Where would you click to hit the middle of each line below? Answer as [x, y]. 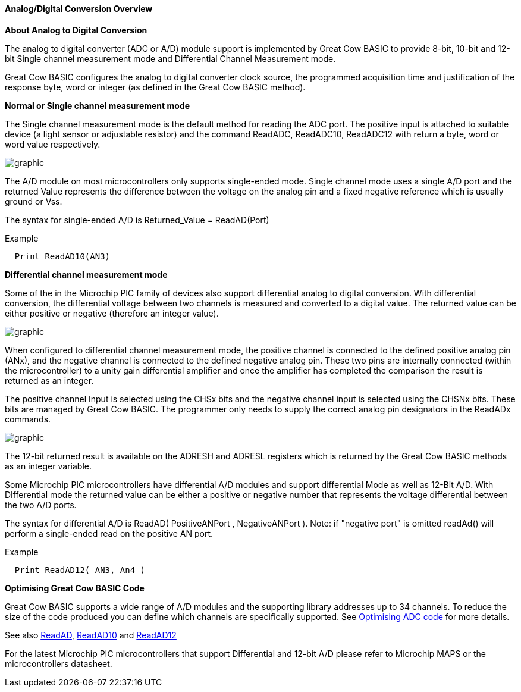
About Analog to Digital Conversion [76, 30]
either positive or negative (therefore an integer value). [112, 313]
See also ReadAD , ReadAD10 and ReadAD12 [91, 635]
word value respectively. [53, 144]
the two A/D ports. [41, 505]
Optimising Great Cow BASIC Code [75, 588]
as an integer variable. [48, 466]
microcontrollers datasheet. [59, 663]
